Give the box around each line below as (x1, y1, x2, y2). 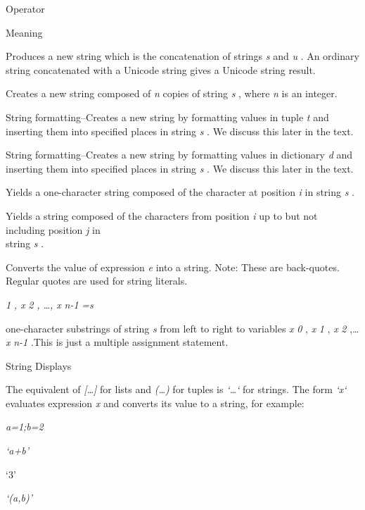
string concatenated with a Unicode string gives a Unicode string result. (6, 62, 316, 77)
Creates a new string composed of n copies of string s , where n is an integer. (6, 86, 338, 101)
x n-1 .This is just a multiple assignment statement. (6, 335, 229, 349)
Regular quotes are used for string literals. (6, 273, 188, 288)
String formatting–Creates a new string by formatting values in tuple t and (6, 109, 329, 124)
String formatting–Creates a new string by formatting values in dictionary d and (6, 147, 353, 162)
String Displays (6, 358, 72, 373)
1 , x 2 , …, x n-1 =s (6, 297, 94, 311)
